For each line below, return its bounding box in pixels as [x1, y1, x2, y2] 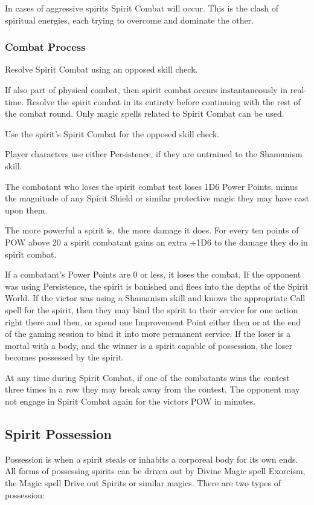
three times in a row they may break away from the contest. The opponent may [5, 383, 300, 396]
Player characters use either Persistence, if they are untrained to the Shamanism [5, 148, 303, 160]
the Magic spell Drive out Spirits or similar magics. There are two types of [5, 477, 281, 489]
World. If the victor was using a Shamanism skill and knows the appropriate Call [5, 292, 306, 304]
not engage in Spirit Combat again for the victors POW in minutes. [5, 395, 256, 408]
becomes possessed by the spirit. [5, 351, 124, 363]
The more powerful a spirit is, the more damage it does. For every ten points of [5, 224, 299, 236]
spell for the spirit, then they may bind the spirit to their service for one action [5, 303, 298, 316]
